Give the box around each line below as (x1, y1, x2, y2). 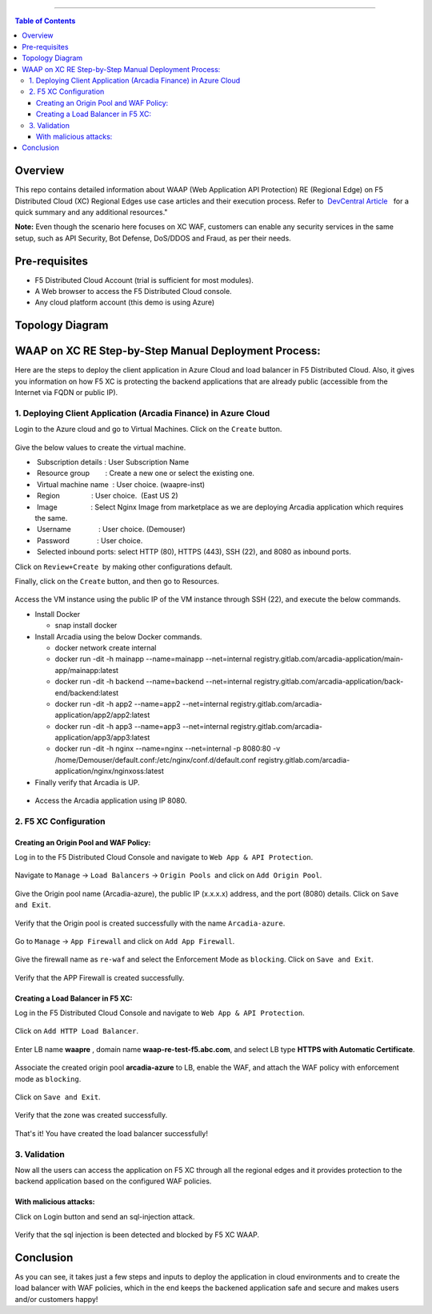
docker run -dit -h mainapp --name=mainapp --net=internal (54, 654, 252, 664)
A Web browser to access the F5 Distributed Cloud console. (34, 287, 232, 296)
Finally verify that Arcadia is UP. (34, 777, 140, 787)
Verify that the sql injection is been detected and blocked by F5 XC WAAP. (14, 1230, 260, 1239)
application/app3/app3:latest (54, 733, 150, 743)
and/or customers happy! (14, 1294, 98, 1304)
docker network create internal (54, 643, 157, 652)
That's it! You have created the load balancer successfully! (14, 1128, 208, 1138)
